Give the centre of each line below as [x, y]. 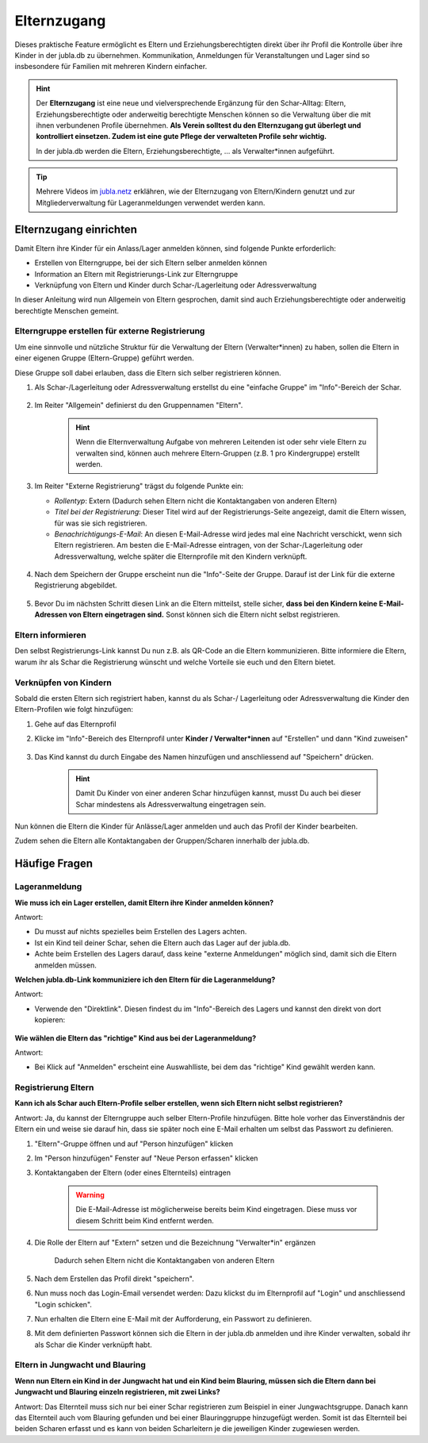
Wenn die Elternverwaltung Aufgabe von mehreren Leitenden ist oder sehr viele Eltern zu [221, 442]
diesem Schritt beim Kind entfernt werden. [145, 1220]
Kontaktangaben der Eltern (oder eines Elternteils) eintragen [133, 1173]
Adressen [51, 614]
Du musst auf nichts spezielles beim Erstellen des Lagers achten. [141, 932]
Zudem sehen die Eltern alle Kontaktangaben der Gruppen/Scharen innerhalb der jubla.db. [162, 841]
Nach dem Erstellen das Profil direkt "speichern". [114, 1279]
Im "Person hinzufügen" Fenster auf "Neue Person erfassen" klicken [146, 1158]
